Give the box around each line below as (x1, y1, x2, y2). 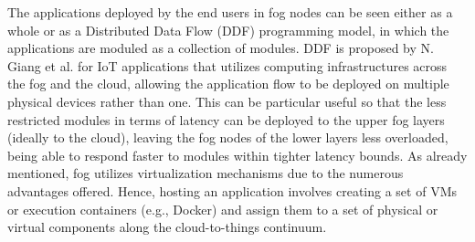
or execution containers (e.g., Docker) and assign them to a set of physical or (7, 199, 438, 218)
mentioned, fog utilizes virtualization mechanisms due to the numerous (7, 163, 404, 183)
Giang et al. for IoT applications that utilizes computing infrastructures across (7, 56, 448, 75)
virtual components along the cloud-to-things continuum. (7, 217, 327, 237)
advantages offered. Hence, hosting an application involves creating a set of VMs (7, 181, 457, 200)
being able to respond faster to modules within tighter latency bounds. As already (7, 145, 468, 164)
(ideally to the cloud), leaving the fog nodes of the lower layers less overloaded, (7, 128, 449, 147)
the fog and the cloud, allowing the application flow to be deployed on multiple (7, 74, 449, 93)
